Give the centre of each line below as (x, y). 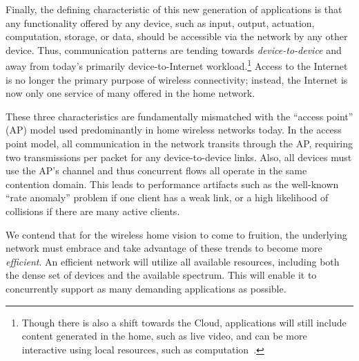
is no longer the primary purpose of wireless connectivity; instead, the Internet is (177, 79)
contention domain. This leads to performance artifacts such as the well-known (172, 184)
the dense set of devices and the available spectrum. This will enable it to (161, 275)
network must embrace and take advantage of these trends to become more (164, 248)
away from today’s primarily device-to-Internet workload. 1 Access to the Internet (177, 65)
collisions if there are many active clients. (93, 211)
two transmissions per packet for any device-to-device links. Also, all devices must (179, 157)
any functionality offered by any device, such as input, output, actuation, (160, 22)
